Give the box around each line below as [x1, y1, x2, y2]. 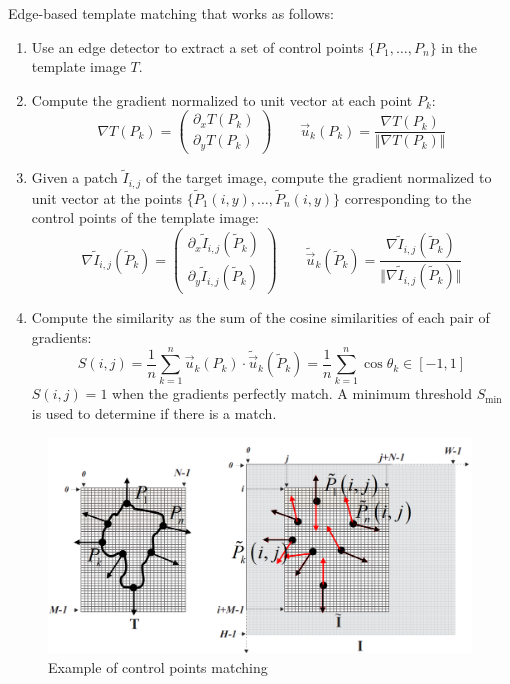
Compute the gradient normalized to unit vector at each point [31, 89, 413, 110]
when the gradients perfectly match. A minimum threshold [112, 383, 473, 404]
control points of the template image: [31, 207, 260, 228]
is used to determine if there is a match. [31, 403, 277, 424]
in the [441, 36, 478, 57]
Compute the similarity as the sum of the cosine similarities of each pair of [31, 307, 490, 328]
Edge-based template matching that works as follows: [8, 3, 335, 23]
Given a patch [31, 167, 118, 188]
